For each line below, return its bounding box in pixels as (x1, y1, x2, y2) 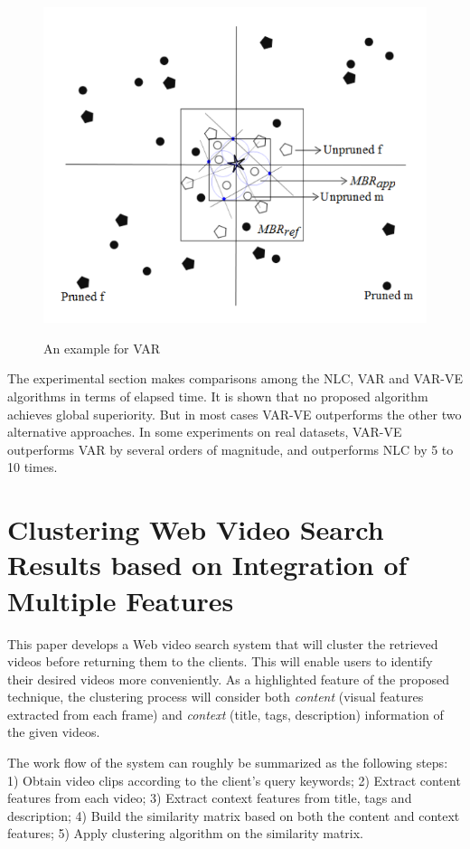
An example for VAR (43, 338, 160, 357)
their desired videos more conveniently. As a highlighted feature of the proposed (7, 669, 449, 688)
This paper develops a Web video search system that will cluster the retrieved (7, 634, 438, 653)
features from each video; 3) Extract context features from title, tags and (7, 788, 412, 807)
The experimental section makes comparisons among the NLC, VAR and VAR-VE (7, 369, 463, 388)
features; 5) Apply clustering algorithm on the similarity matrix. (7, 824, 364, 843)
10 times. (7, 458, 58, 476)
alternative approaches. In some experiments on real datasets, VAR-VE (7, 422, 402, 441)
